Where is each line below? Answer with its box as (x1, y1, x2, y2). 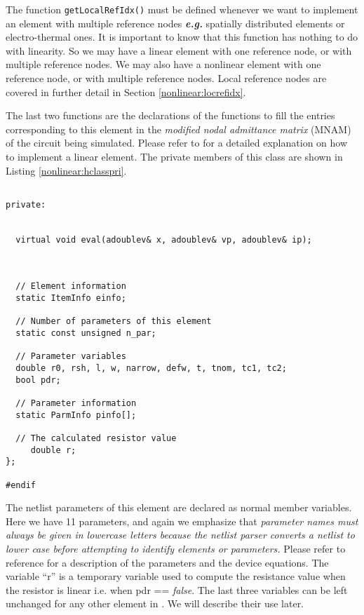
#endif (6, 480, 36, 490)
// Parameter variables (15, 351, 126, 362)
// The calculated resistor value (15, 433, 177, 443)
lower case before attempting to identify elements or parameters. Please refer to (6, 541, 346, 556)
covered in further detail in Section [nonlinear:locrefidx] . (6, 84, 246, 99)
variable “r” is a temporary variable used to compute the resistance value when (6, 569, 346, 583)
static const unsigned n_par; (15, 328, 156, 339)
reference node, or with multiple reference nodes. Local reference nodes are (6, 71, 327, 86)
